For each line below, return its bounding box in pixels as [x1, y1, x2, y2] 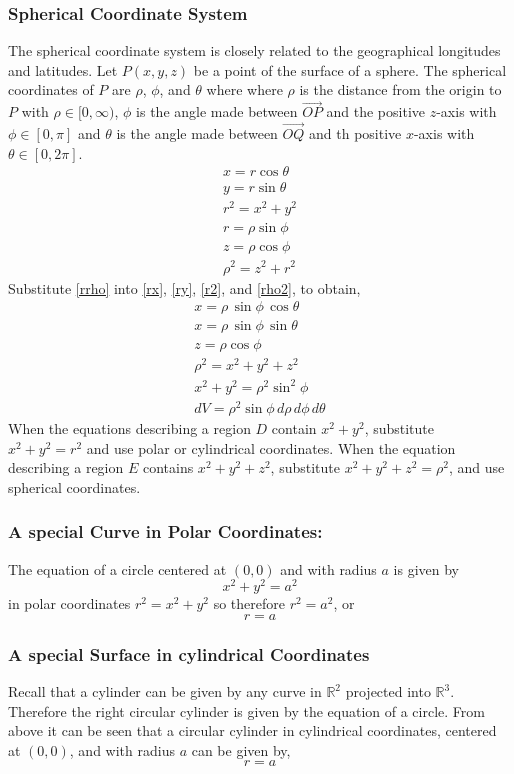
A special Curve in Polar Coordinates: [8, 519, 323, 544]
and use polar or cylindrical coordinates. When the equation [86, 437, 456, 458]
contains [142, 457, 194, 478]
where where [206, 79, 283, 100]
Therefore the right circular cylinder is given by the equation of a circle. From [8, 700, 485, 721]
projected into [345, 681, 431, 702]
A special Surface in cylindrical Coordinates [8, 641, 370, 666]
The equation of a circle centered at [8, 558, 227, 579]
